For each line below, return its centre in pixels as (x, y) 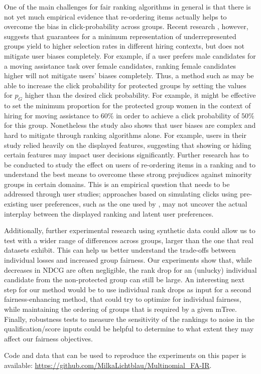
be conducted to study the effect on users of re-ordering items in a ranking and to (130, 164)
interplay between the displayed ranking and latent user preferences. (109, 213)
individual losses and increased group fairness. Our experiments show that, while (128, 260)
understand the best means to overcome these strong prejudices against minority (128, 174)
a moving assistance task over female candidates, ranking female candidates (120, 65)
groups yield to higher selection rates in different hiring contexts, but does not (124, 46)
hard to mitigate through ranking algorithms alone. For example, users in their (125, 135)
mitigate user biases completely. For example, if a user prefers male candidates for (130, 55)
